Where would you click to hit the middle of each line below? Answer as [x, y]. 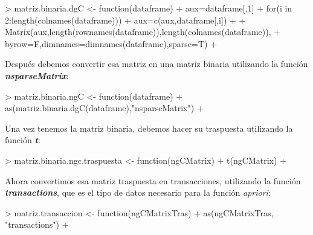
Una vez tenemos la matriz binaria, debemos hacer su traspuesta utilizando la [149, 128]
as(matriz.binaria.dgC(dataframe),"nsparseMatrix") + [104, 108]
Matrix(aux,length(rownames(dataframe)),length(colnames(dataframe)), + [143, 32]
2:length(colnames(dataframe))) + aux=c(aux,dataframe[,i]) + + [125, 20]
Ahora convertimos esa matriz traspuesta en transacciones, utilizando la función [153, 180]
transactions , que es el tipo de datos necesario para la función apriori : [138, 192]
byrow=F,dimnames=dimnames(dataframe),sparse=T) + [111, 43]
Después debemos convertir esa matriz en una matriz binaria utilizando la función [156, 64]
